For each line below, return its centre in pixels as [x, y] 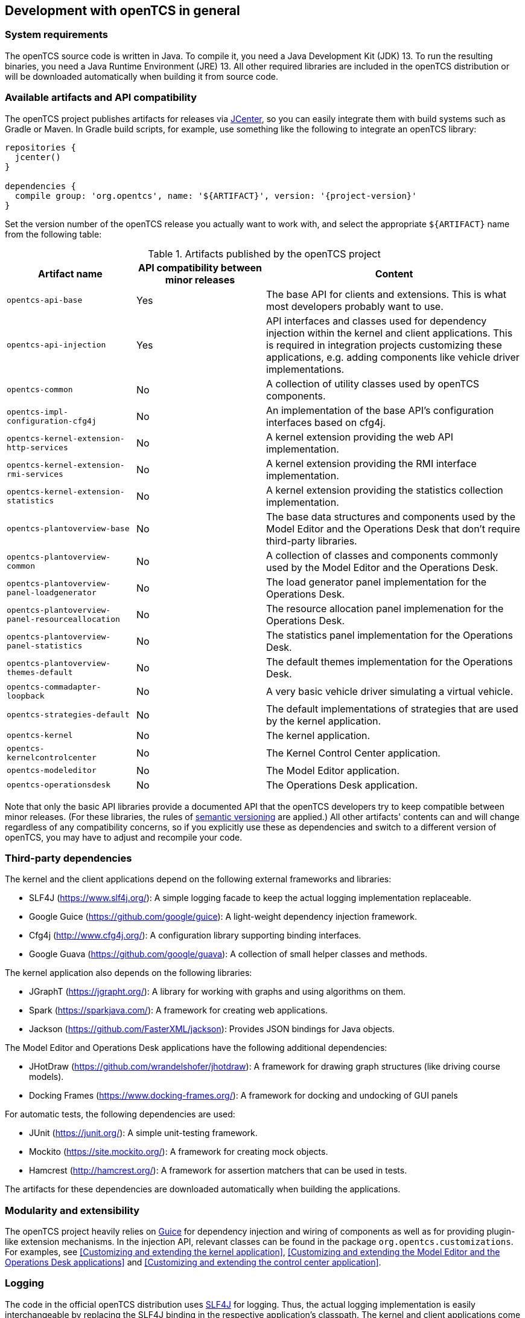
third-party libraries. [312, 541]
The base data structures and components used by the [391, 516]
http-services [37, 447]
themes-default [40, 672]
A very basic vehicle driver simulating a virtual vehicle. [390, 691]
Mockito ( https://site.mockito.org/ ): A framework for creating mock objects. [179, 1152]
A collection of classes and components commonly [382, 555]
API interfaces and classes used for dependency [377, 321]
